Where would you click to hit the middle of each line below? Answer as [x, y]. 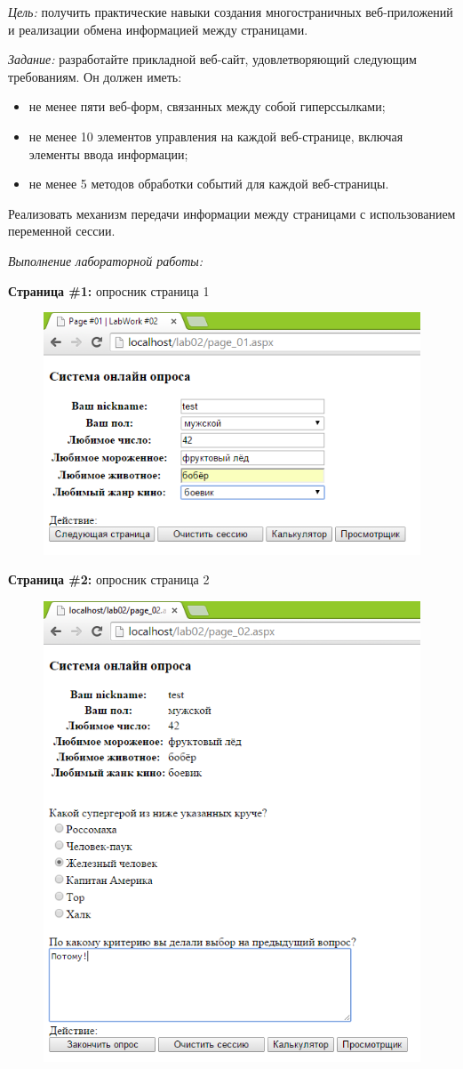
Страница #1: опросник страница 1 [109, 290]
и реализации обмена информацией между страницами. [158, 29]
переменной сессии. [62, 231]
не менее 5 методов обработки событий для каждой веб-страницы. [209, 184]
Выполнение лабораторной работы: [106, 260]
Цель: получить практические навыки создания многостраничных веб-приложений [231, 12]
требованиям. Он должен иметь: [95, 76]
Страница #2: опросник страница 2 [109, 579]
